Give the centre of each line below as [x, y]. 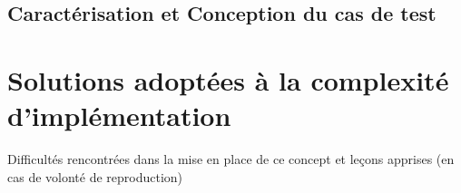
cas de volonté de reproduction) [95, 176]
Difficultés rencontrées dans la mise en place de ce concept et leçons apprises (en [231, 159]
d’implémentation [119, 116]
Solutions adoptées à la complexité [228, 79]
